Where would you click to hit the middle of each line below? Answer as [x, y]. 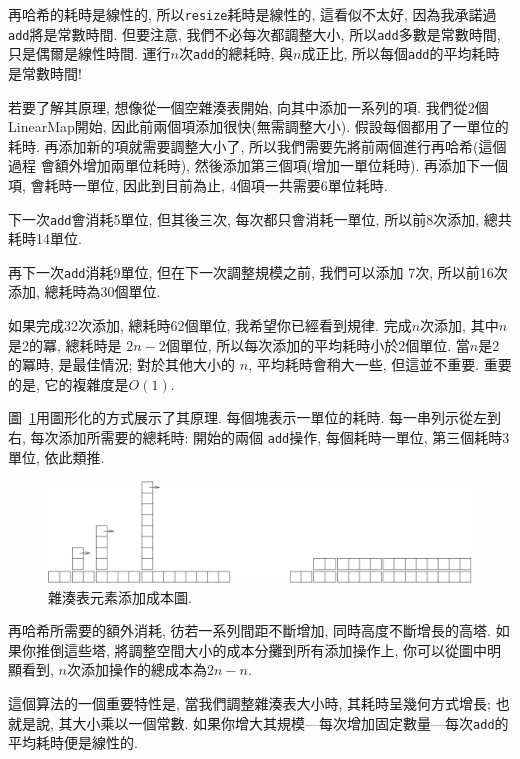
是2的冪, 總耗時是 [65, 344]
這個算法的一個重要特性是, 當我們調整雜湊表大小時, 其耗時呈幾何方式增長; [249, 703]
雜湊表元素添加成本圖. [120, 596]
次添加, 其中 [459, 325]
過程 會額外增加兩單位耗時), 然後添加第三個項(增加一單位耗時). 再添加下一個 [258, 165]
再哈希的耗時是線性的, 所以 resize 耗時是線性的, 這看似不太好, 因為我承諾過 [252, 14]
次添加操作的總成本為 [136, 669]
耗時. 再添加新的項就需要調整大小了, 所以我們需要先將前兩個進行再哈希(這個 [257, 145]
